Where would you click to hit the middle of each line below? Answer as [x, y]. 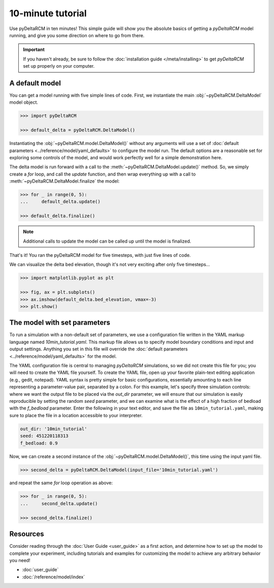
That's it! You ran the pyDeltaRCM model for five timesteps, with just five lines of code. [100, 255]
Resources [27, 534]
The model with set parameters [60, 323]
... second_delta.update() [59, 503]
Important [34, 50]
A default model [35, 83]
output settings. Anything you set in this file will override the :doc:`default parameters [98, 349]
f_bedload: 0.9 [39, 443]
